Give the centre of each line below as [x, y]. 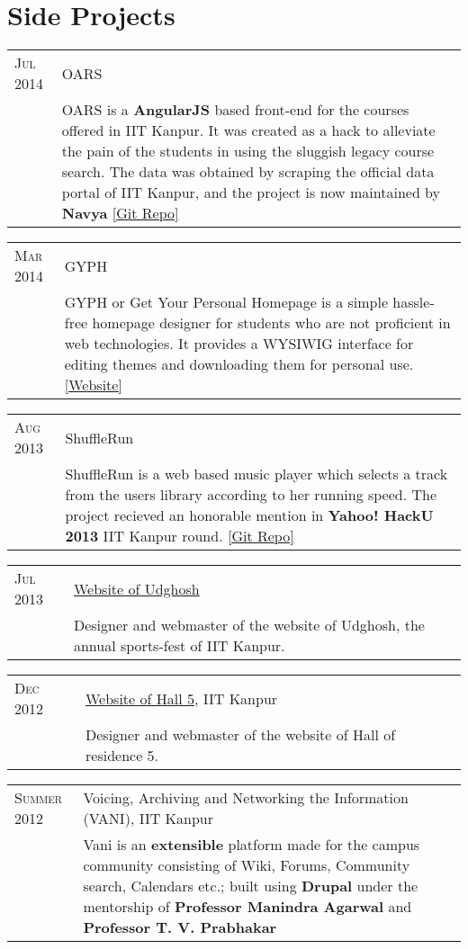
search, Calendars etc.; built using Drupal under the [251, 886]
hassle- [414, 302]
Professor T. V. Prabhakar [180, 927]
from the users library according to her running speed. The [251, 495]
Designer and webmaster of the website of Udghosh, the [249, 625]
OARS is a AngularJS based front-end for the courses [235, 110]
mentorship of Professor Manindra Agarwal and [247, 907]
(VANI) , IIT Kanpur [148, 819]
